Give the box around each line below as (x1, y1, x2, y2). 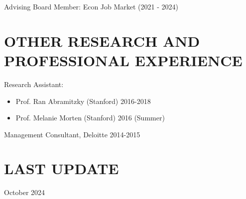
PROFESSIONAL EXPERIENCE (4, 50, 243, 70)
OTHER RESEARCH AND (4, 30, 200, 51)
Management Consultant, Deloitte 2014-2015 (4, 129, 140, 139)
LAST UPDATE (4, 158, 119, 179)
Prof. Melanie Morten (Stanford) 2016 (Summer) (15, 112, 165, 123)
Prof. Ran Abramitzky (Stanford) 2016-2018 (15, 96, 151, 106)
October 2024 (4, 187, 45, 198)
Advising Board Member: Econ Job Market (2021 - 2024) (4, 1, 178, 11)
